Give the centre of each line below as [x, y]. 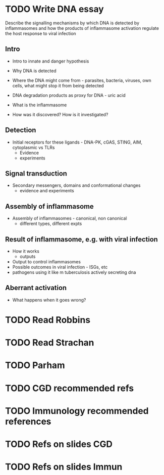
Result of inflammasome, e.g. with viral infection [82, 239]
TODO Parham [35, 365]
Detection [21, 130]
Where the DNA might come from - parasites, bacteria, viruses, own [82, 80]
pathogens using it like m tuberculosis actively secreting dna [74, 272]
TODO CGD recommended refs [69, 388]
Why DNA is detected [34, 71]
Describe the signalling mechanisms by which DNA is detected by [72, 23]
